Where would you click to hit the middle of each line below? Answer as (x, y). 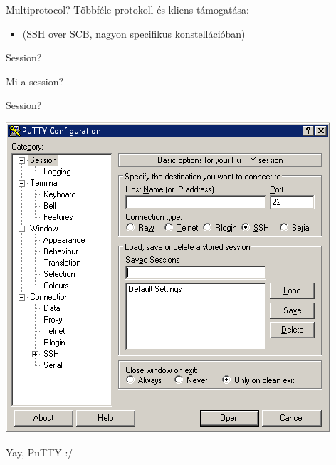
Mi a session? (35, 81)
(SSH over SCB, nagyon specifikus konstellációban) (134, 33)
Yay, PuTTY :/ (40, 452)
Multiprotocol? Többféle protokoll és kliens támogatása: (127, 9)
